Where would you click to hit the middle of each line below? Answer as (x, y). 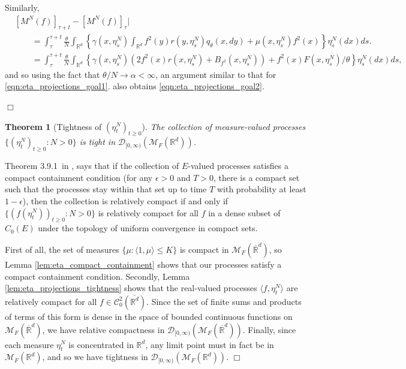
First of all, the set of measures (62, 249)
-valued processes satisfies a (238, 166)
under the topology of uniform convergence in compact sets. (148, 228)
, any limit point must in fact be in (210, 344)
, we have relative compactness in (103, 329)
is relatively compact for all (148, 212)
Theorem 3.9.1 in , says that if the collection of (92, 166)
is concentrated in (101, 344)
